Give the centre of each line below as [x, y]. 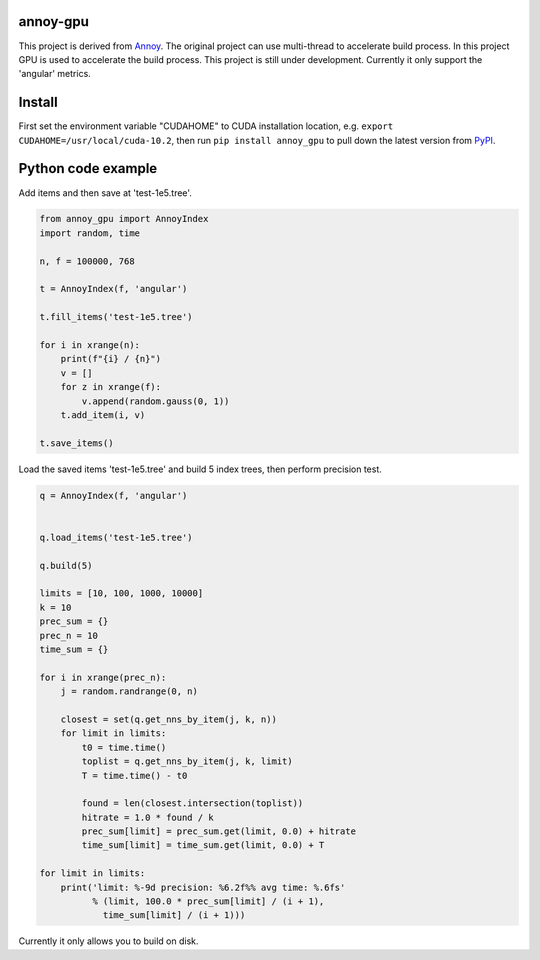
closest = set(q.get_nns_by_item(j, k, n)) [168, 719]
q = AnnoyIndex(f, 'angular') [113, 495]
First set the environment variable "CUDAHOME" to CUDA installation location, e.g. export [206, 126]
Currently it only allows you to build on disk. [108, 941]
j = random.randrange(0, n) [129, 691]
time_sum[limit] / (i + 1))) [174, 915]
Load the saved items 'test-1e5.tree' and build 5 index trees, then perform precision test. [200, 469]
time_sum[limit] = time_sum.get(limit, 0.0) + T [203, 845]
